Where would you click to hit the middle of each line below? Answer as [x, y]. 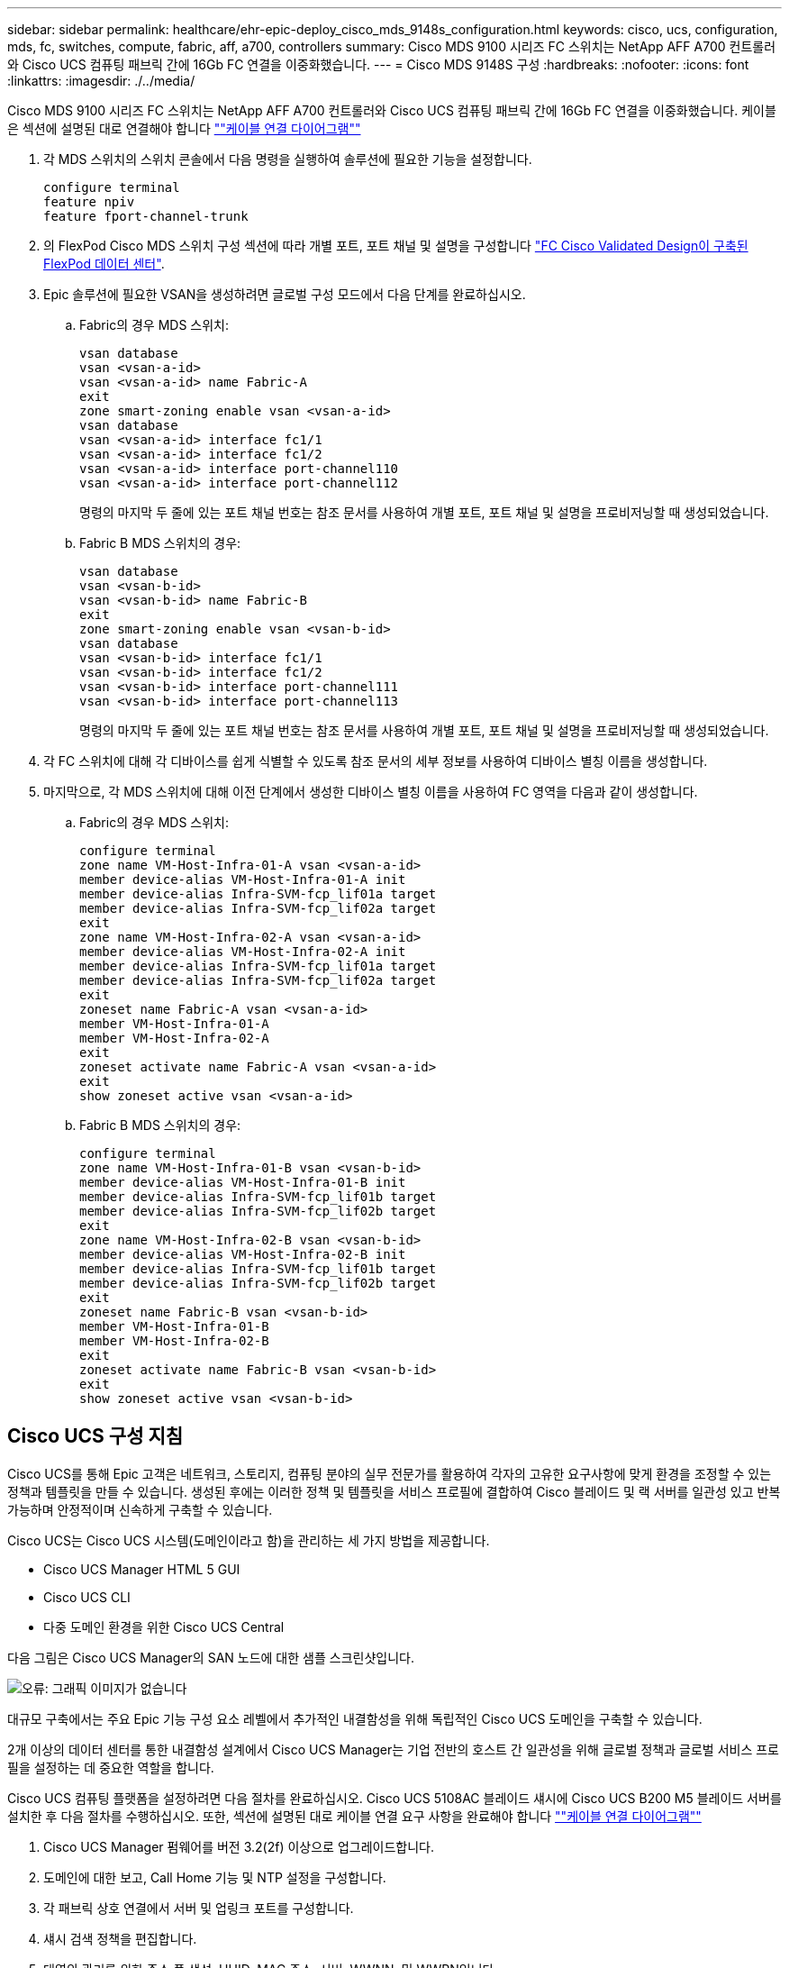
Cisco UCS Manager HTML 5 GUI [142, 1569]
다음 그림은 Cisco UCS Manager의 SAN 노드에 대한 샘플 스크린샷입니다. [211, 1657]
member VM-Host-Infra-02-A [174, 1038]
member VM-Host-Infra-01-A [174, 1024]
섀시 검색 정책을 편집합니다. [120, 1938]
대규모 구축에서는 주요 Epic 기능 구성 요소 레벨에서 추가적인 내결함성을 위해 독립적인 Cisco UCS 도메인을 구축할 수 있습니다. [355, 1718]
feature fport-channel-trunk [146, 216]
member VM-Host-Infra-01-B [174, 1326]
